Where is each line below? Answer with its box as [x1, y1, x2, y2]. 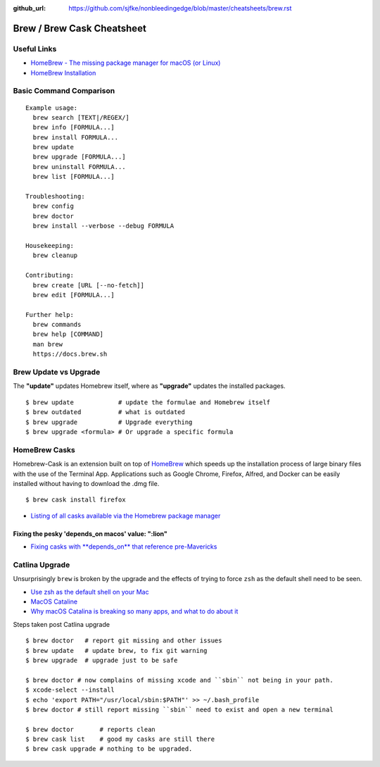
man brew [32, 340, 63, 348]
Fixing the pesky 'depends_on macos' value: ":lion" [13, 529, 168, 538]
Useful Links [13, 44, 57, 54]
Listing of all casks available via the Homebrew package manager [30, 511, 221, 520]
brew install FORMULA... [32, 133, 119, 141]
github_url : [13, 4, 46, 12]
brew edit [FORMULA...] [32, 291, 115, 299]
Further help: [25, 311, 74, 318]
